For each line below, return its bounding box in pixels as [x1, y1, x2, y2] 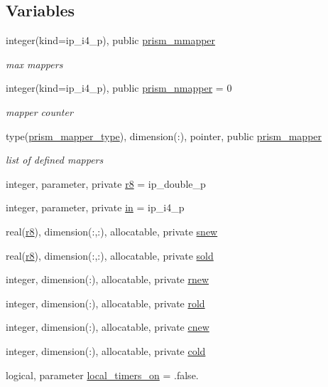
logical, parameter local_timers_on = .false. [6, 367, 199, 382]
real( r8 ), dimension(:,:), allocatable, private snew [6, 223, 218, 238]
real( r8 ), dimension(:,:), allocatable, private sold [6, 248, 214, 263]
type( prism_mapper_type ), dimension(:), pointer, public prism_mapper [6, 128, 322, 143]
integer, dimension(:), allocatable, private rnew [6, 272, 209, 287]
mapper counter [6, 104, 73, 119]
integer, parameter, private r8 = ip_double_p [6, 176, 206, 191]
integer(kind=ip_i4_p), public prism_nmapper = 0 [6, 80, 232, 95]
